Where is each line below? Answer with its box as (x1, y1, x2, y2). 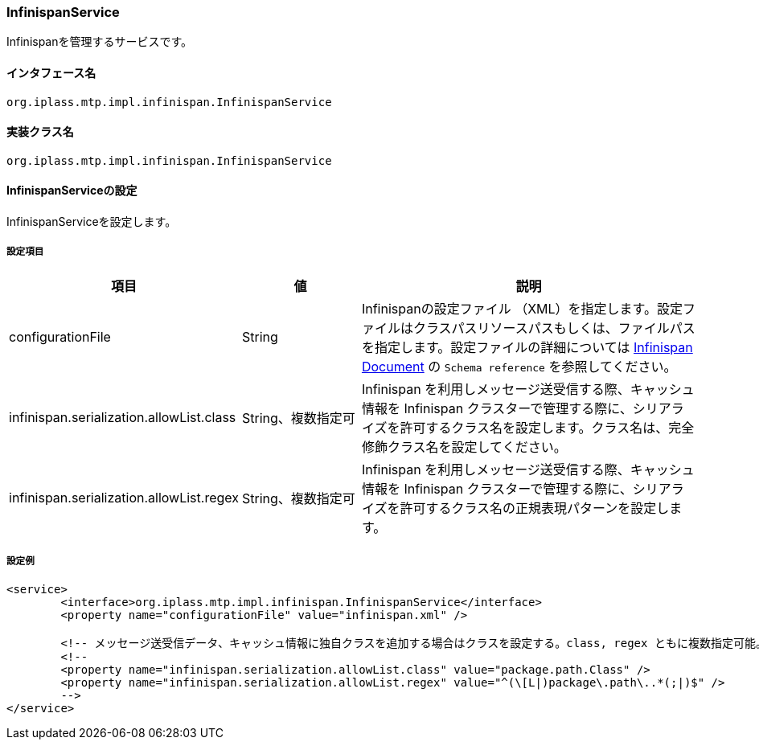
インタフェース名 (6, 65, 96, 80)
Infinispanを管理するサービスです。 (6, 35, 193, 49)
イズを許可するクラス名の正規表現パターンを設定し (361, 499, 670, 516)
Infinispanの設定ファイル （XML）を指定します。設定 (361, 300, 683, 317)
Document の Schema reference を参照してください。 (361, 358, 677, 375)
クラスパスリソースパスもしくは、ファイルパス (412, 319, 695, 336)
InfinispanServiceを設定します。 (6, 215, 177, 229)
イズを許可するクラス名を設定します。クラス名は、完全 (361, 419, 695, 436)
